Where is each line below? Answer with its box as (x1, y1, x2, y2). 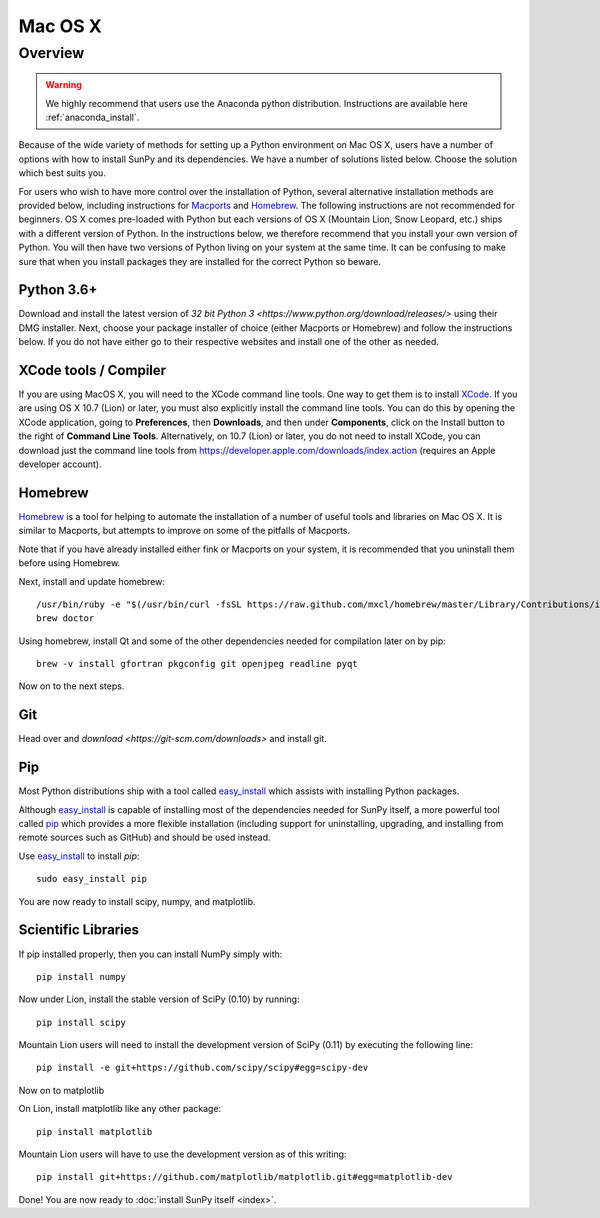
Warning (45, 79, 82, 91)
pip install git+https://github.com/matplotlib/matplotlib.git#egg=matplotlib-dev (36, 1171, 453, 1183)
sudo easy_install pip (36, 873, 148, 885)
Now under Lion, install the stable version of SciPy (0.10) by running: (18, 993, 300, 1005)
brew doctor (36, 613, 95, 624)
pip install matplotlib (36, 1126, 153, 1137)
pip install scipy (36, 1016, 127, 1028)
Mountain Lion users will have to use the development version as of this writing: (18, 1148, 347, 1160)
